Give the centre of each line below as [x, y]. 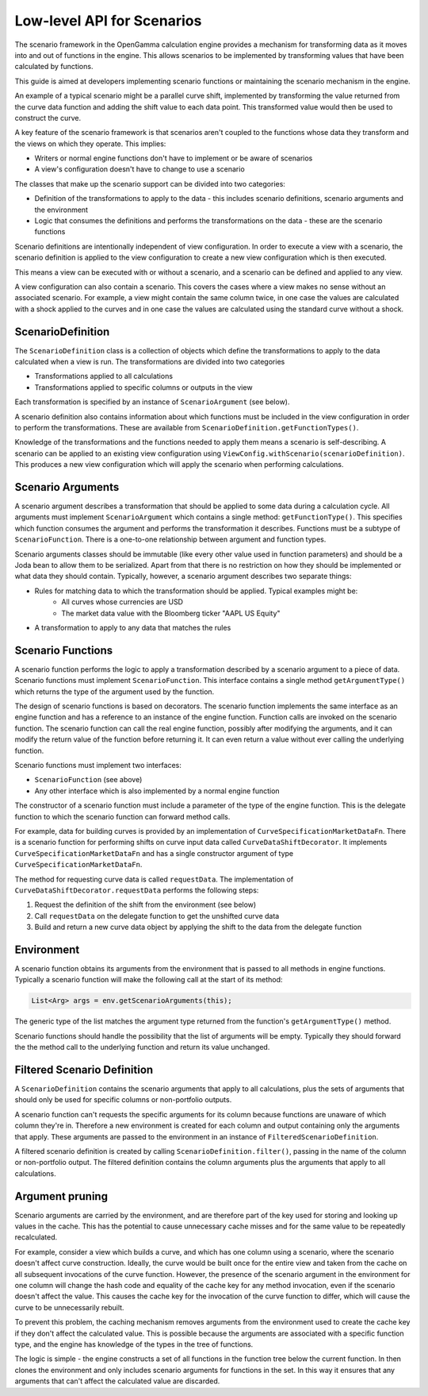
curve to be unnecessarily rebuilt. [69, 1307]
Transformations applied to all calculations [104, 376]
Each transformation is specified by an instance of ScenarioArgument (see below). [152, 402]
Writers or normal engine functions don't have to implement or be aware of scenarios [174, 158]
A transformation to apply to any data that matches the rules [133, 627]
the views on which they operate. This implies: [90, 144]
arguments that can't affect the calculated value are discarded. [117, 1381]
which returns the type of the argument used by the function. [115, 692]
